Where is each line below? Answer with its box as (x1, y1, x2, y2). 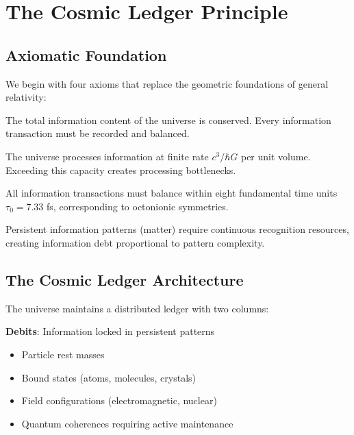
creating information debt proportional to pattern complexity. (5, 235, 265, 249)
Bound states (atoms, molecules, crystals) (21, 370, 197, 384)
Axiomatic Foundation (5, 44, 167, 65)
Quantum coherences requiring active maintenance (21, 416, 233, 430)
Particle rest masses (21, 347, 105, 361)
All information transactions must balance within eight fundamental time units (5, 186, 338, 200)
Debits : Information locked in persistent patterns (5, 324, 215, 338)
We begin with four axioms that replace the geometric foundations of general (5, 76, 329, 90)
